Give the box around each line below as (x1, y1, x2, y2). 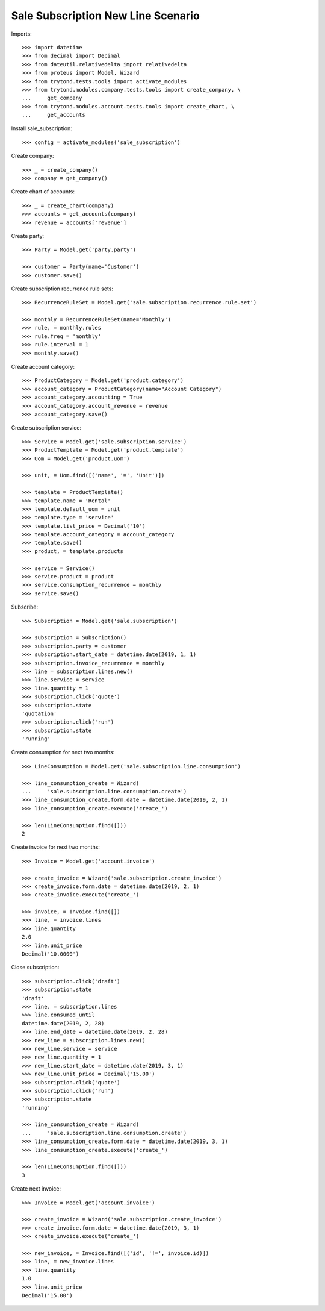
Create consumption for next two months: (11, 749, 115, 756)
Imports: (11, 30, 32, 37)
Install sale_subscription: (11, 125, 72, 132)
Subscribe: (11, 603, 39, 611)
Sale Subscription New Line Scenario (11, 9, 200, 22)
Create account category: (11, 363, 75, 371)
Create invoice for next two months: (11, 843, 101, 851)
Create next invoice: (11, 1185, 61, 1192)
